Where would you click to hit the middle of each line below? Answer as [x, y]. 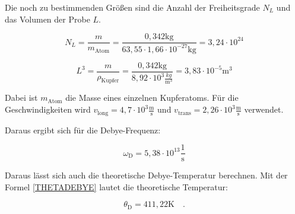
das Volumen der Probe [47, 19]
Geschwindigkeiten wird [48, 109]
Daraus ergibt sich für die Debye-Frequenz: [83, 130]
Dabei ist [21, 98]
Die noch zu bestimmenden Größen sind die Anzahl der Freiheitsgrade [132, 7]
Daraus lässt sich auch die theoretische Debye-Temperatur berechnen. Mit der [146, 175]
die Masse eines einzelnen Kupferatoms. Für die [152, 98]
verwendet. [264, 109]
